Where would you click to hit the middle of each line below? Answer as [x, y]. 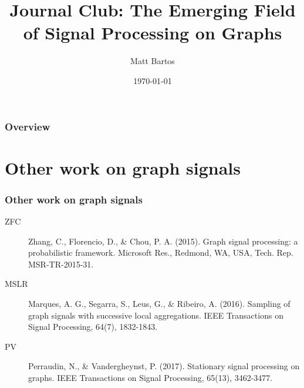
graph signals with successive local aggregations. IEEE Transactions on [156, 315]
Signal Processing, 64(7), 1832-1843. [93, 327]
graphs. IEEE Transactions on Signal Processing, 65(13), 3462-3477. [151, 377]
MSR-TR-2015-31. [61, 264]
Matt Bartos [153, 61]
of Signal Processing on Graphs [153, 33]
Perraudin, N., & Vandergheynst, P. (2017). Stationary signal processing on [164, 366]
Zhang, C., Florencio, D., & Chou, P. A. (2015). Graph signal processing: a [163, 241]
